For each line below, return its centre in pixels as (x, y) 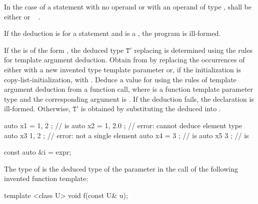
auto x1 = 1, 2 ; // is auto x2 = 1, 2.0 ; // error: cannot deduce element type (123, 125)
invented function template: (46, 178)
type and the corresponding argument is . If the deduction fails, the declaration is (129, 99)
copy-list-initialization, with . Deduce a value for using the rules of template (120, 79)
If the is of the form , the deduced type (64, 50)
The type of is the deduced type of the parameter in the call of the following (121, 168)
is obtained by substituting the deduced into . (151, 108)
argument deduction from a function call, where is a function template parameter (129, 89)
